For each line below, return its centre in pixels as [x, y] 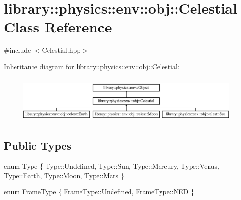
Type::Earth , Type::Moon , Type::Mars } [64, 175]
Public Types [38, 146]
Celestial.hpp [61, 50]
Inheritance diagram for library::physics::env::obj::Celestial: [92, 66]
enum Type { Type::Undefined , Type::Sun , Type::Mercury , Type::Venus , [112, 166]
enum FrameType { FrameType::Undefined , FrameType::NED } [99, 192]
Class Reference [58, 27]
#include [17, 50]
